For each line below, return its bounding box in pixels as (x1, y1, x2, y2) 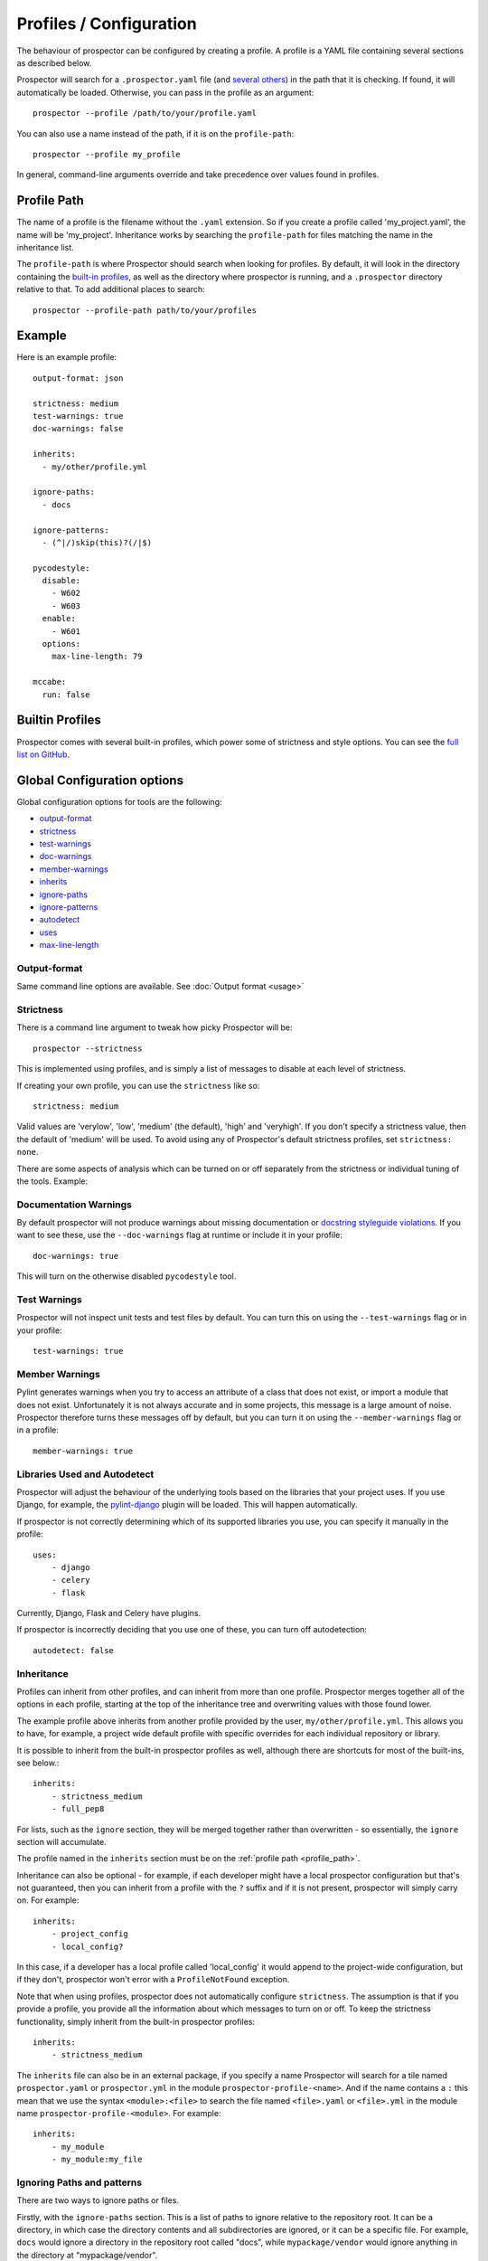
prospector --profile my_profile (33, 149, 181, 159)
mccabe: (33, 676, 67, 687)
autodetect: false (33, 1645, 115, 1655)
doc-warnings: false (33, 423, 124, 434)
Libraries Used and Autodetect (16, 1468, 155, 1481)
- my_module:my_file (51, 2154, 143, 2165)
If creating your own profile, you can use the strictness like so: (16, 1080, 260, 1091)
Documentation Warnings (16, 1198, 133, 1211)
